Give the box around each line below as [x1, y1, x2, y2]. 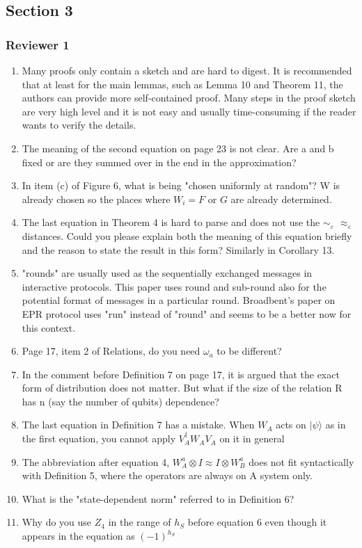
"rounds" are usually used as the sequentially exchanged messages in [22, 266, 313, 280]
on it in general [219, 431, 285, 446]
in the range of [108, 515, 171, 529]
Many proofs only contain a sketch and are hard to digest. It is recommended [22, 63, 352, 77]
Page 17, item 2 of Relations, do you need [22, 344, 200, 358]
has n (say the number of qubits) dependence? [22, 394, 219, 408]
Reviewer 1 [6, 35, 70, 53]
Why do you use [22, 515, 92, 529]
